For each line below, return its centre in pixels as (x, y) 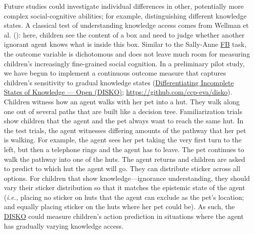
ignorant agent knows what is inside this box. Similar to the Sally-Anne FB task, (125, 44)
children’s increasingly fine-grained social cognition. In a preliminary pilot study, (124, 63)
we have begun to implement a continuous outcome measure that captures (115, 73)
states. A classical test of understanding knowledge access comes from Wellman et (127, 25)
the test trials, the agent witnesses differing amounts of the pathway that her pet (125, 130)
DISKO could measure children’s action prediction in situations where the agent (124, 216)
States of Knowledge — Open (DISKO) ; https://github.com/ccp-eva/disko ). (118, 92)
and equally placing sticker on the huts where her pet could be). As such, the (119, 206)
